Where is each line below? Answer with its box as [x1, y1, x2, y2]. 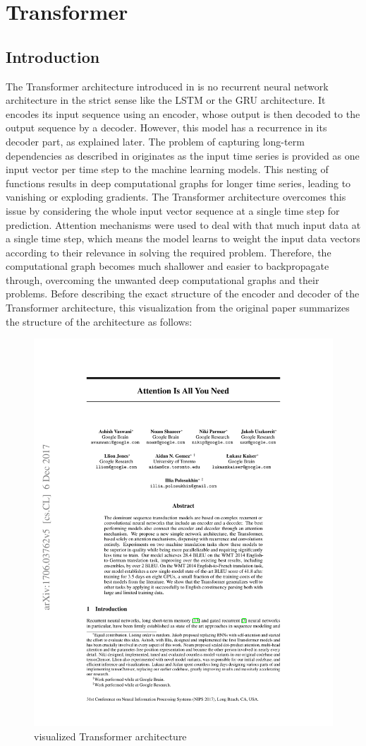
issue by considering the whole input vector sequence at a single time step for [6, 203, 340, 218]
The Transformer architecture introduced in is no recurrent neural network [6, 78, 329, 93]
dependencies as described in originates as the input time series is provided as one [6, 148, 360, 162]
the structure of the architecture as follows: [6, 314, 193, 328]
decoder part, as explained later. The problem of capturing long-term [6, 134, 305, 148]
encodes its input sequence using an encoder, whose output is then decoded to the [6, 106, 360, 121]
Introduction [6, 45, 100, 67]
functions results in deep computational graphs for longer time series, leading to [6, 175, 351, 190]
